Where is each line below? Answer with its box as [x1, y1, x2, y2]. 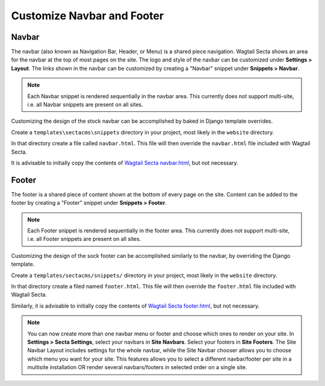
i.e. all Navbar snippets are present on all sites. [27, 101, 144, 108]
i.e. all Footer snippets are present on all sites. [27, 235, 141, 243]
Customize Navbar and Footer [11, 9, 164, 22]
